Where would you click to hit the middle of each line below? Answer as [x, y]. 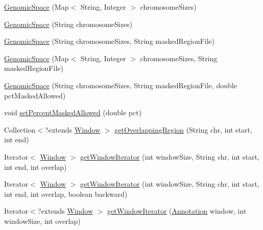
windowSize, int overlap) [42, 221]
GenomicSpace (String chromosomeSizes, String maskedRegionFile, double [121, 85]
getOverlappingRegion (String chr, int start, [183, 129]
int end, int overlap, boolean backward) [66, 194]
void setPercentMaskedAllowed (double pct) [73, 112]
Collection [20, 129]
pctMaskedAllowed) [35, 95]
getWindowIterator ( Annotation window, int [177, 211]
